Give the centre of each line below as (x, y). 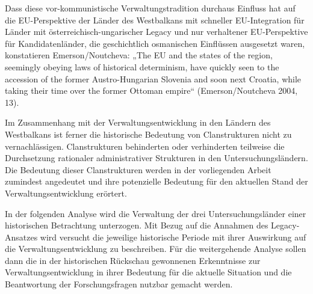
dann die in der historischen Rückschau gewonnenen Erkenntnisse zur (133, 260)
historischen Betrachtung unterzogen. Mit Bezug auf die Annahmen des (137, 225)
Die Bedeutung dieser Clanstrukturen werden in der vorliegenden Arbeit (138, 169)
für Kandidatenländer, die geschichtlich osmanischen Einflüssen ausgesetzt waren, (155, 43)
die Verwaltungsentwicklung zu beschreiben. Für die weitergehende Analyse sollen (156, 249)
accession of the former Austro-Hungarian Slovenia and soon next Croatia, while (153, 78)
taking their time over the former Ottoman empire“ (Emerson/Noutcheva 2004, (151, 90)
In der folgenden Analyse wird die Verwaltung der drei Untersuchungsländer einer (156, 213)
